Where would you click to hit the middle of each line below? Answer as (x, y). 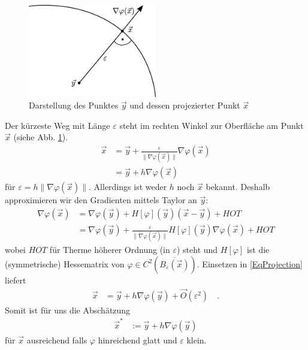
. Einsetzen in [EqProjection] (250, 263)
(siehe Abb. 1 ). (41, 137)
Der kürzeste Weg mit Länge (58, 125)
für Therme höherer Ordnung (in (110, 250)
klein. (197, 340)
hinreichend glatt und (138, 340)
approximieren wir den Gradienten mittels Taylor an (101, 200)
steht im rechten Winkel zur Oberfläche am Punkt (212, 125)
